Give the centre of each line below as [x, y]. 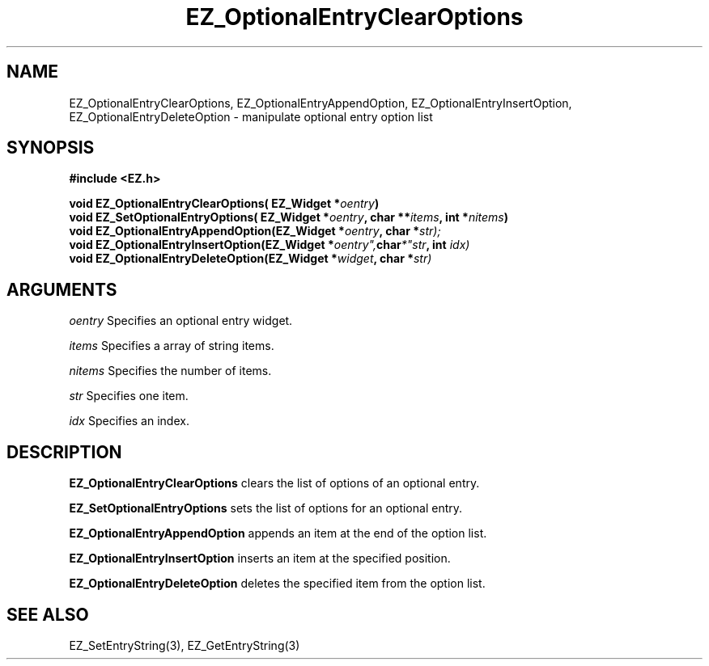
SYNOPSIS [51, 148]
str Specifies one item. [129, 396]
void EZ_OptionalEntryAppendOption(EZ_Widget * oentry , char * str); [255, 231]
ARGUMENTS [62, 289]
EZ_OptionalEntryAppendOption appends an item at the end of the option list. [278, 533]
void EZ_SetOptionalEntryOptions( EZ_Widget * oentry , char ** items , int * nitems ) [289, 217]
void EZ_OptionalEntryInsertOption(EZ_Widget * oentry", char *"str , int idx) [270, 245]
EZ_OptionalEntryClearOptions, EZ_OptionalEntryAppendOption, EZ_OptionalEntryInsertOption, [321, 103]
